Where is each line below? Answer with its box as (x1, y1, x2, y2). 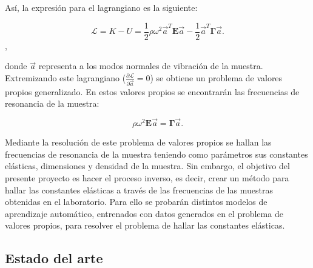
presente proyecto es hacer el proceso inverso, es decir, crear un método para (5, 171, 289, 184)
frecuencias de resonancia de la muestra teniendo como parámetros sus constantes (5, 147, 308, 160)
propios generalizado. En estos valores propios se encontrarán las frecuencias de (5, 85, 300, 98)
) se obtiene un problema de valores (150, 71, 283, 84)
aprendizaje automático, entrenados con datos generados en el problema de (5, 207, 283, 219)
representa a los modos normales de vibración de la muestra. (38, 59, 263, 72)
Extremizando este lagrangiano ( (5, 71, 126, 84)
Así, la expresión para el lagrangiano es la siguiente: (5, 1, 198, 13)
